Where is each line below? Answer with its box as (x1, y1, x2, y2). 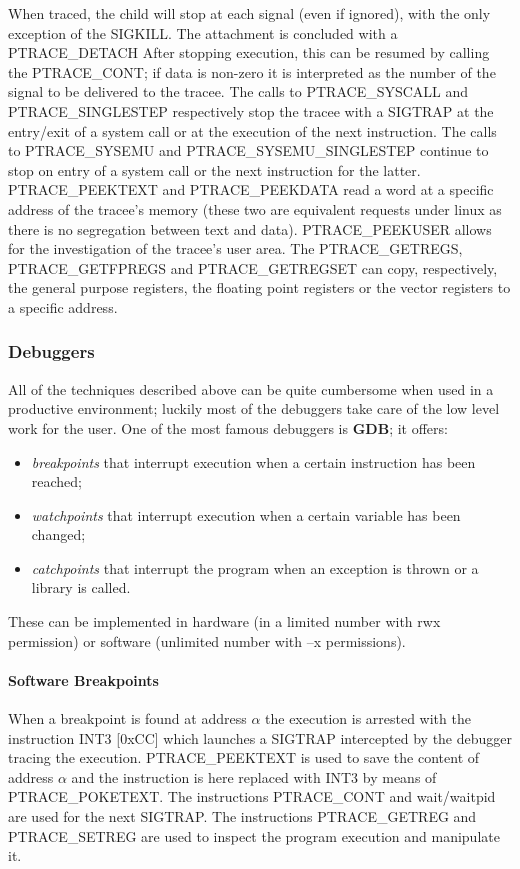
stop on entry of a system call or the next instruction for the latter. (8, 159, 421, 180)
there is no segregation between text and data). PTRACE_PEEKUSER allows (8, 218, 492, 239)
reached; (31, 471, 83, 492)
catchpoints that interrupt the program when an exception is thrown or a (31, 557, 479, 578)
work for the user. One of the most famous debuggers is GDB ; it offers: (8, 417, 448, 438)
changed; (31, 524, 86, 545)
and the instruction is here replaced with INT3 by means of (71, 766, 437, 787)
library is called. (31, 577, 131, 598)
